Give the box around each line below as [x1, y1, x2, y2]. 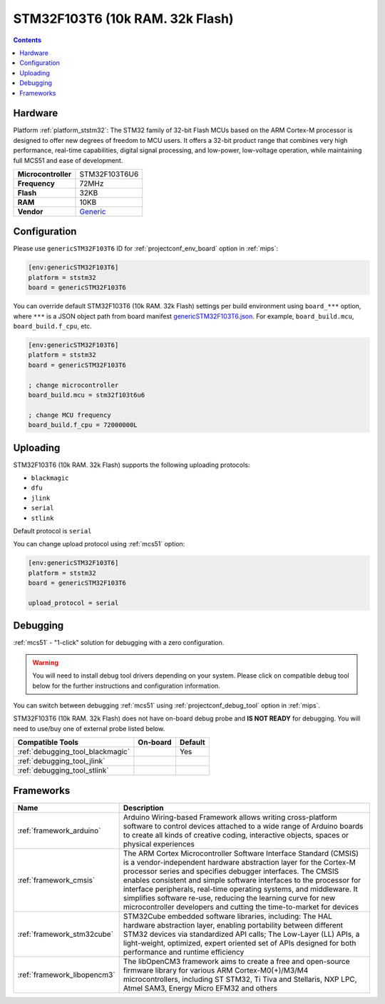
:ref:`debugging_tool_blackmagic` [17, 747, 130, 757]
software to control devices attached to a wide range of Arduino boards [123, 821, 364, 831]
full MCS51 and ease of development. [13, 156, 123, 164]
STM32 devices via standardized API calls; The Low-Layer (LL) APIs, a [123, 929, 360, 939]
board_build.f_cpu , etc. [13, 322, 92, 331]
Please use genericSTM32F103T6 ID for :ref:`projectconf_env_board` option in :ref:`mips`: [13, 244, 278, 253]
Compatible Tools [17, 738, 78, 748]
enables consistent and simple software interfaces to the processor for [123, 875, 361, 885]
